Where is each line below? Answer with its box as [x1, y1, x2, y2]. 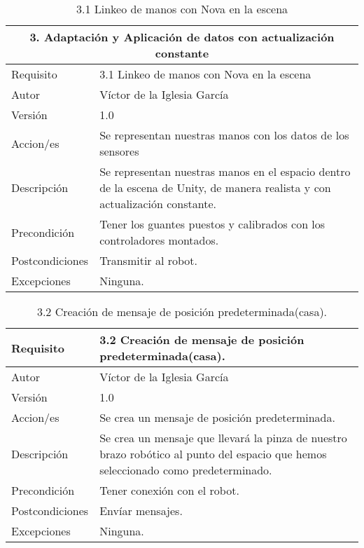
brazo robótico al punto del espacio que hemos [99, 446, 327, 462]
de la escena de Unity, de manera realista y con [99, 179, 331, 196]
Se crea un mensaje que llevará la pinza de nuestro [99, 430, 347, 446]
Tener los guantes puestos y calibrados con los [99, 216, 325, 232]
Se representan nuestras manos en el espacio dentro [99, 163, 351, 179]
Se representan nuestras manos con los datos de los [99, 127, 349, 143]
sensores [99, 143, 139, 159]
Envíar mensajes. [99, 502, 183, 519]
